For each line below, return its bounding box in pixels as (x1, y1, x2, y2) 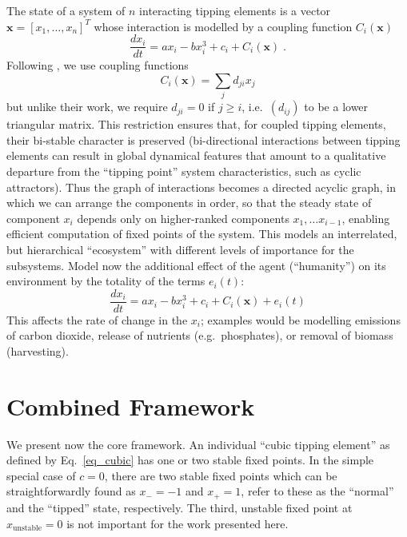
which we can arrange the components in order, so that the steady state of (6, 194, 372, 211)
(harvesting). (6, 342, 69, 359)
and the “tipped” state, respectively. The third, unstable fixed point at (6, 499, 353, 515)
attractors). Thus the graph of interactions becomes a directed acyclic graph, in (6, 178, 397, 195)
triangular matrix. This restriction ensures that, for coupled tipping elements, (6, 116, 386, 133)
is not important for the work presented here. (66, 515, 289, 531)
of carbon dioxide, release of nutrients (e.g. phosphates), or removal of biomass (6, 327, 393, 344)
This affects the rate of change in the (6, 311, 188, 328)
